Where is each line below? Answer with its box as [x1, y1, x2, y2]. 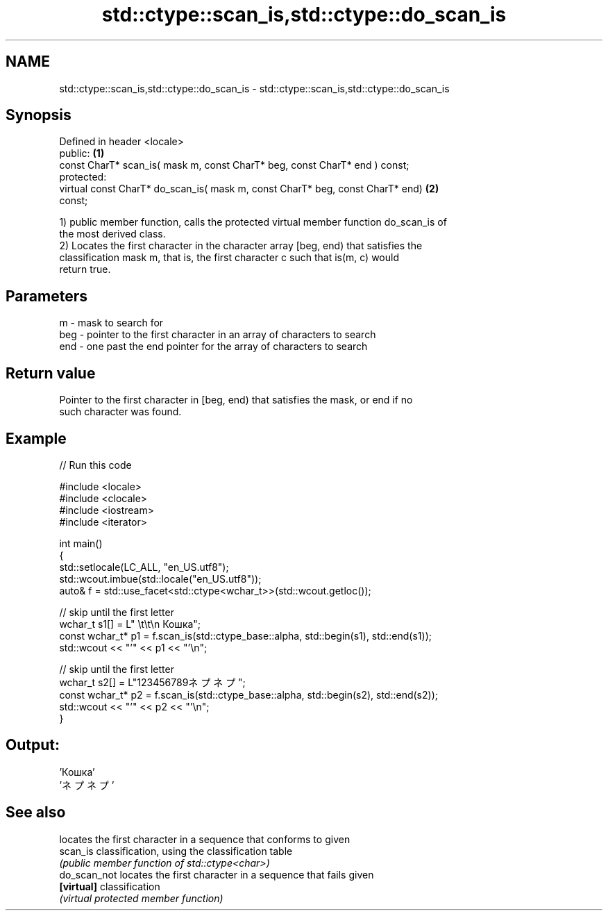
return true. [59, 263, 111, 276]
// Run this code [59, 458, 132, 471]
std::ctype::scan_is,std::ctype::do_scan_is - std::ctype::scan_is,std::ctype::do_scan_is [59, 82, 450, 94]
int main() [59, 537, 103, 549]
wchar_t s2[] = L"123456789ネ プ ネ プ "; [59, 676, 246, 688]
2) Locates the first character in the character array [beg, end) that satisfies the [59, 240, 423, 252]
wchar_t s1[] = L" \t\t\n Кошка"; [59, 617, 201, 630]
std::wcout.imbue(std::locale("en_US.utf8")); [59, 572, 262, 585]
